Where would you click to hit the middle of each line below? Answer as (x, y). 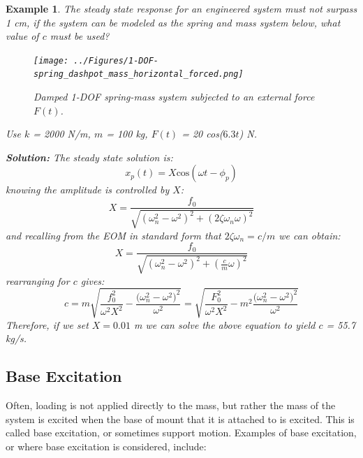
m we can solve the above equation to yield (225, 324)
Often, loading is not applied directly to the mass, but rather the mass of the (171, 405)
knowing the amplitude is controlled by (88, 190)
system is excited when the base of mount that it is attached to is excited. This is (180, 419)
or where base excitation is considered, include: (106, 446)
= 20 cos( (202, 134)
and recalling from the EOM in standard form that (113, 235)
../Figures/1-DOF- (116, 60)
